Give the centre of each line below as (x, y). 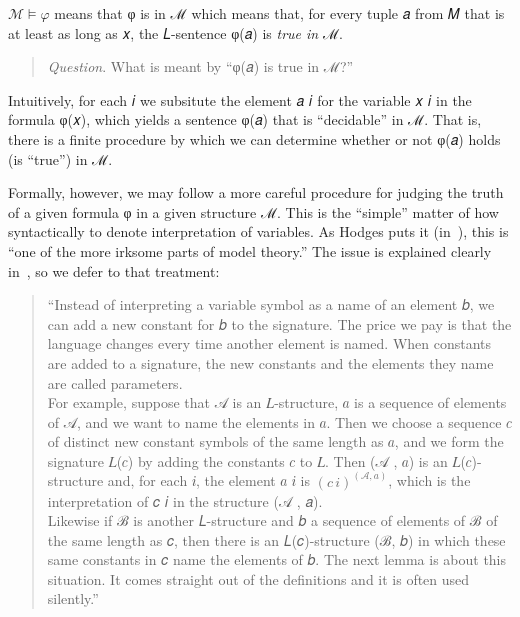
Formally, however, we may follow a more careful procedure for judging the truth (256, 192)
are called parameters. (115, 382)
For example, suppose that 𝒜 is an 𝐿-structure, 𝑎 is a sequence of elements (277, 402)
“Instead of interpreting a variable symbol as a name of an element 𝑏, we (271, 304)
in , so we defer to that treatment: (114, 270)
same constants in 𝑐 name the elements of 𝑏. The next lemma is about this (277, 559)
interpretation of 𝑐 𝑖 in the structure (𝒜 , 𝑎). (185, 500)
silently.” (73, 598)
